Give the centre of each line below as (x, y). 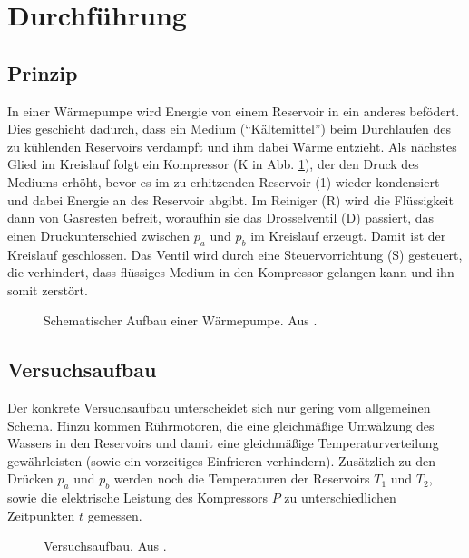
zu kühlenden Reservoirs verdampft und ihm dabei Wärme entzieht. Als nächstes (232, 146)
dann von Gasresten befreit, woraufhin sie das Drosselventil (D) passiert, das (220, 218)
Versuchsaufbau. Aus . (105, 546)
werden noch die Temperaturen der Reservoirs (242, 478)
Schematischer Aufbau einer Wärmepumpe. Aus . (181, 320)
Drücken (30, 478)
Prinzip (43, 72)
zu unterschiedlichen (340, 498)
